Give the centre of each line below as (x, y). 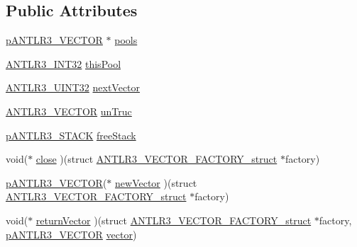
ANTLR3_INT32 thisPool (64, 63)
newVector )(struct (156, 182)
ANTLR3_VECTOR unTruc (69, 111)
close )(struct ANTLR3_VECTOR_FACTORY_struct (156, 159)
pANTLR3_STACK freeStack (71, 135)
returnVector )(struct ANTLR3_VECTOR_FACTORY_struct (174, 220)
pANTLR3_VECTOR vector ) (71, 234)
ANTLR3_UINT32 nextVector (73, 87)
